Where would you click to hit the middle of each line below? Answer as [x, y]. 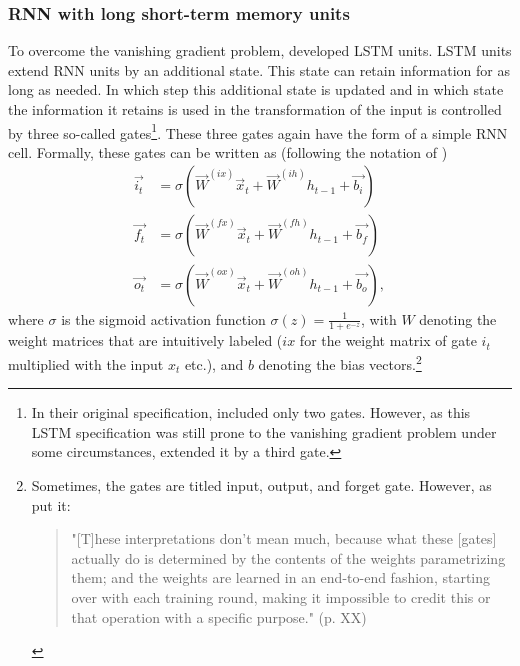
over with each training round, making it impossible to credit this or [281, 596]
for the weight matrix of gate [388, 340]
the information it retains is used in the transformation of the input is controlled [255, 109]
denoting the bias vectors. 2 [340, 362]
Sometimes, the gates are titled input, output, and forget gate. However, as [261, 484]
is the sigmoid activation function [163, 318]
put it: [51, 504]
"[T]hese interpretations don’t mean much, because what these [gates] [284, 538]
